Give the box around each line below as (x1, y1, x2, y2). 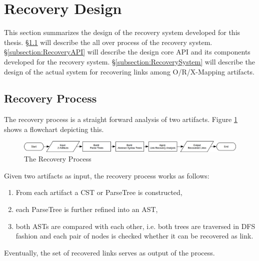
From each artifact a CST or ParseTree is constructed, (15, 187, 182, 197)
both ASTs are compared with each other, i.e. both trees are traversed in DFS (15, 220, 255, 231)
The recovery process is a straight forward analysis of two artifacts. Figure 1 (4, 114, 237, 124)
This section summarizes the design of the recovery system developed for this (4, 27, 240, 37)
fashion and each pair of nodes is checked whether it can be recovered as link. (15, 230, 253, 241)
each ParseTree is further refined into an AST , (15, 203, 158, 214)
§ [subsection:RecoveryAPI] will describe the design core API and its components (4, 46, 250, 57)
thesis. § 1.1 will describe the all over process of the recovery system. (4, 36, 212, 47)
